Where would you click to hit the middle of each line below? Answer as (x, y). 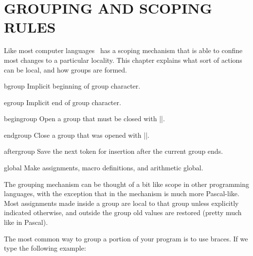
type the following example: (45, 248)
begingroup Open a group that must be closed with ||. (84, 119)
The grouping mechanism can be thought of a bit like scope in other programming (126, 184)
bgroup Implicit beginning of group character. (72, 86)
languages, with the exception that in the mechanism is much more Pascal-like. (122, 193)
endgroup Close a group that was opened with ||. (77, 135)
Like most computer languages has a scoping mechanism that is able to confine (123, 50)
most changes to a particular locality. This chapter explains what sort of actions (123, 60)
